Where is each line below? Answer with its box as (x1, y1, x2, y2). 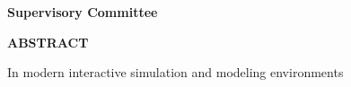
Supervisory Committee (7, 3, 158, 21)
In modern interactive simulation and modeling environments (7, 63, 344, 82)
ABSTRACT (7, 32, 89, 51)
